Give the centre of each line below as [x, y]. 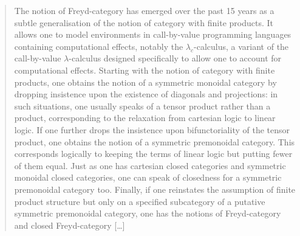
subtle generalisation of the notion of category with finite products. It [144, 22]
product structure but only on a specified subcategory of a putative [140, 201]
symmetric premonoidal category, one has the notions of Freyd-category [148, 213]
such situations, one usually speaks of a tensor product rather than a [142, 106]
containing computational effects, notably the [99, 46]
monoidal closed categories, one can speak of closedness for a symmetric [148, 177]
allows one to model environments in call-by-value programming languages [153, 34]
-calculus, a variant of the [241, 46]
